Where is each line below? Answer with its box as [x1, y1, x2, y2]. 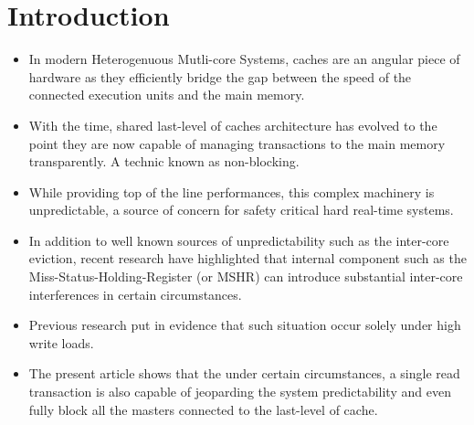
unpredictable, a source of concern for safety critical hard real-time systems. [28, 200, 454, 219]
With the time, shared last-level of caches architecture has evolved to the [28, 115, 437, 134]
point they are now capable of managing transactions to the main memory [28, 133, 446, 153]
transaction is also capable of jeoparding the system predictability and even [28, 382, 451, 401]
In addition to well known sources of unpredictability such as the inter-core [28, 230, 449, 250]
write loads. [28, 333, 94, 352]
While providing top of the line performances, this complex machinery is [28, 182, 435, 201]
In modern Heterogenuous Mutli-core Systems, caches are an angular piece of [28, 49, 460, 69]
